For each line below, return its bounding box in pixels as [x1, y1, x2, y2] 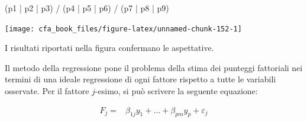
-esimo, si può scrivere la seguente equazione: [95, 85, 258, 97]
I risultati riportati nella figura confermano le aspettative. [5, 41, 214, 54]
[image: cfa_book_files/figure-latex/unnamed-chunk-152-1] [5, 24, 242, 33]
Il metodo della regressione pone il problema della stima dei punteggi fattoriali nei [5, 61, 303, 73]
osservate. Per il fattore [5, 85, 89, 97]
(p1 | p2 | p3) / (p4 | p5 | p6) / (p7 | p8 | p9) [5, 2, 169, 14]
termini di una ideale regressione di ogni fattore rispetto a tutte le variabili [5, 73, 276, 85]
